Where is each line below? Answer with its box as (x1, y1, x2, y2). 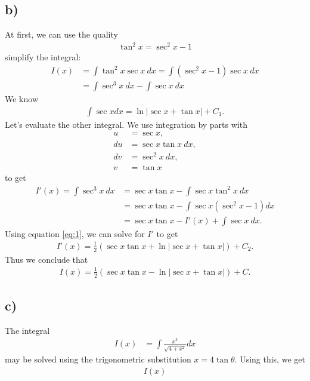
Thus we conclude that (5, 253, 88, 265)
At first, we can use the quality (5, 28, 118, 41)
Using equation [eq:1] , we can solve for (5, 227, 145, 239)
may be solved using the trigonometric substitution (5, 353, 191, 365)
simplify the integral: (5, 51, 81, 63)
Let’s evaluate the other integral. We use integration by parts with (5, 118, 247, 130)
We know (5, 93, 38, 105)
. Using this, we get (234, 353, 305, 365)
